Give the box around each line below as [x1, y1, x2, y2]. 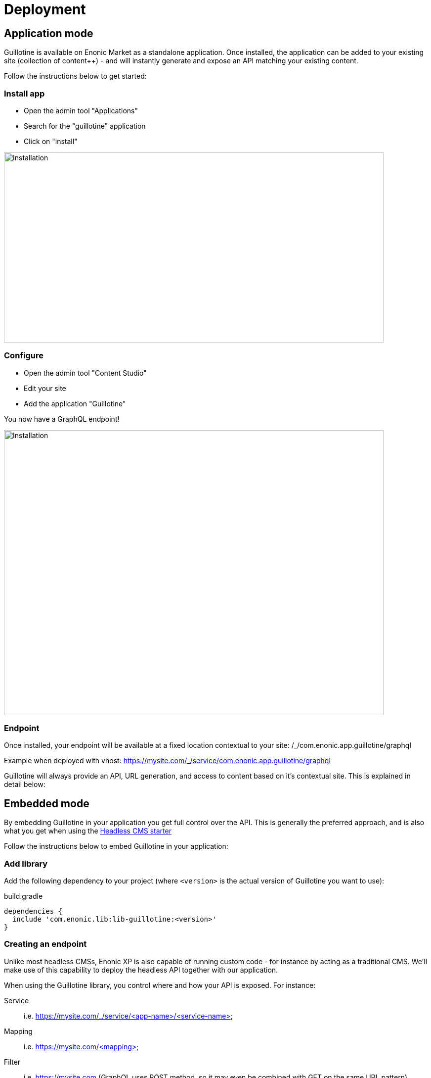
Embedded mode [4, 797, 89, 810]
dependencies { [4, 907, 63, 916]
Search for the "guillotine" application [24, 121, 146, 130]
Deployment [4, 1, 86, 18]
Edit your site [24, 384, 66, 392]
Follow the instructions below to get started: [4, 72, 147, 81]
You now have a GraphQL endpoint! [4, 414, 120, 423]
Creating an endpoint [4, 939, 87, 949]
